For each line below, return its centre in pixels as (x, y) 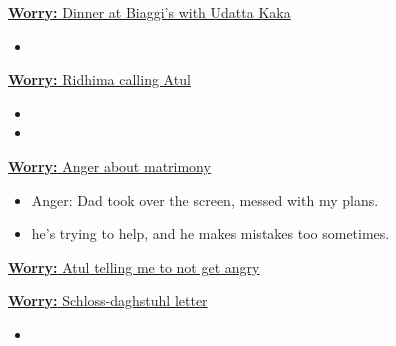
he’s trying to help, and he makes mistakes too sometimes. (210, 233)
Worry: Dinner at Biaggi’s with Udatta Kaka (149, 12)
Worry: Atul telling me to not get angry (134, 266)
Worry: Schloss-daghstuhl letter (108, 300)
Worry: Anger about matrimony (109, 165)
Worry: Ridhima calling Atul (99, 79)
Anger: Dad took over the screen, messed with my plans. (205, 199)
